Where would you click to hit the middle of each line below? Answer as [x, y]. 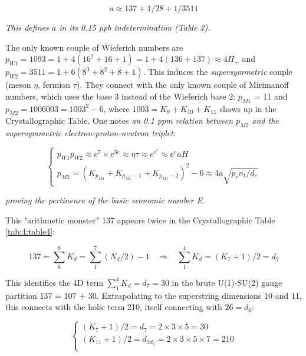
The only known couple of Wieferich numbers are [94, 47]
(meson [18, 85]
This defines [27, 27]
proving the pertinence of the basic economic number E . [105, 200]
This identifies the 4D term [55, 282]
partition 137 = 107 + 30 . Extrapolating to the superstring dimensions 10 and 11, [154, 295]
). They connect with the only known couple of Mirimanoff [182, 85]
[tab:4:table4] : [30, 231]
